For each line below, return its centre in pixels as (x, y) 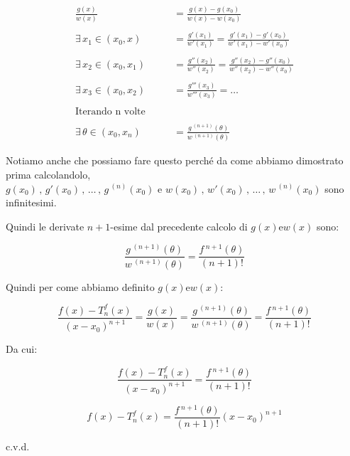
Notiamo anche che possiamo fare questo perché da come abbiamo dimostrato (175, 160)
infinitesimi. (31, 202)
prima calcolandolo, (48, 174)
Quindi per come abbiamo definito (80, 286)
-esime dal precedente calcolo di (179, 226)
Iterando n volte (110, 112)
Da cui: (22, 349)
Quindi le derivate (45, 226)
